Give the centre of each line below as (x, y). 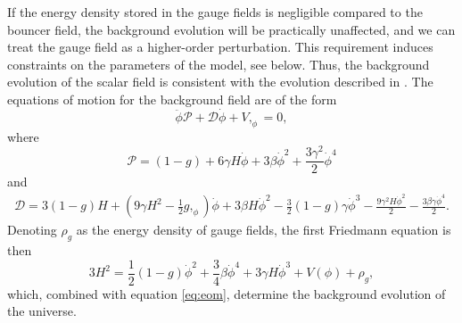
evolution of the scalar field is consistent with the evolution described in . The (220, 82)
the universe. (42, 311)
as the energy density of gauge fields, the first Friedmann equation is (264, 230)
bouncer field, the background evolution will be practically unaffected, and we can (231, 29)
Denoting (32, 230)
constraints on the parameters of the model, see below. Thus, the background (219, 64)
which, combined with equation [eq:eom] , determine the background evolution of (227, 293)
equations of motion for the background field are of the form (172, 99)
